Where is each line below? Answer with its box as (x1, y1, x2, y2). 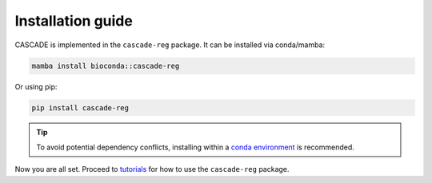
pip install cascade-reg (31, 103, 130, 112)
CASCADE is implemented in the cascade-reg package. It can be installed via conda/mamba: (14, 40, 326, 50)
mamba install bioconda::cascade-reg (31, 61, 180, 70)
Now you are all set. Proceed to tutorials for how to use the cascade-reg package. (14, 165, 290, 174)
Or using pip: (14, 82, 58, 91)
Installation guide (14, 12, 134, 30)
